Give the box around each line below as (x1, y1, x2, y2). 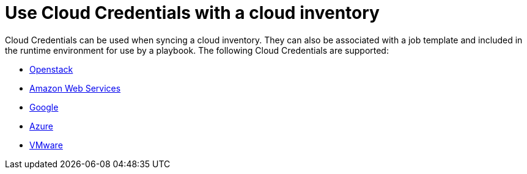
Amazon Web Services (29, 82, 121, 93)
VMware (29, 139, 63, 150)
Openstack (29, 63, 73, 74)
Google (29, 101, 59, 112)
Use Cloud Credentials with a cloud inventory (5, 2, 380, 23)
